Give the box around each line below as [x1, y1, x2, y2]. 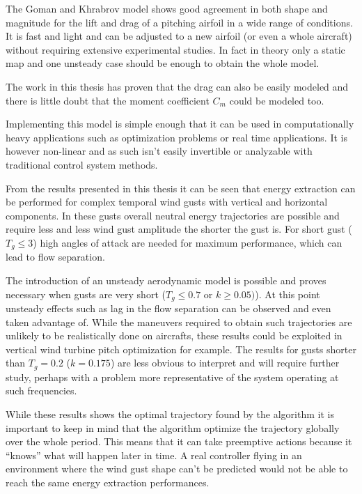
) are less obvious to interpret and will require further [110, 355, 340, 370]
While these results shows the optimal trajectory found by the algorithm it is [6, 407, 334, 422]
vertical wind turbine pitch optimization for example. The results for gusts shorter [6, 341, 356, 356]
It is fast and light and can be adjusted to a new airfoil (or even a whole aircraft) [6, 29, 352, 43]
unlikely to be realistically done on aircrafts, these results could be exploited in [6, 328, 343, 343]
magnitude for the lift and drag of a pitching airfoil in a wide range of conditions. [6, 15, 353, 29]
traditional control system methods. [6, 157, 158, 171]
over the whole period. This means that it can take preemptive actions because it [6, 434, 352, 449]
